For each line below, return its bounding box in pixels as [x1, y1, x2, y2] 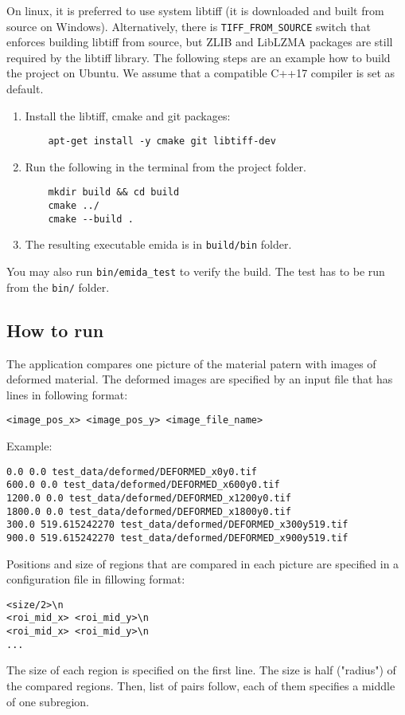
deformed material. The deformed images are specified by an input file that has [6, 371, 393, 387]
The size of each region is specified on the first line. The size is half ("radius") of [6, 662, 396, 678]
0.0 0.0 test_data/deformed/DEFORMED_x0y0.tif [6, 466, 257, 477]
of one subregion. [6, 693, 89, 709]
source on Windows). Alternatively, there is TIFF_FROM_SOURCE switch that [6, 18, 371, 34]
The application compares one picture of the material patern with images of [6, 355, 376, 371]
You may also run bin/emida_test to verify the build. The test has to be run [6, 263, 385, 280]
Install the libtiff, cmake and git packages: [25, 107, 231, 124]
